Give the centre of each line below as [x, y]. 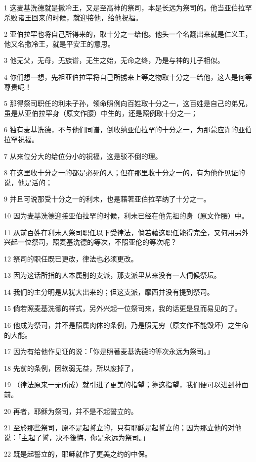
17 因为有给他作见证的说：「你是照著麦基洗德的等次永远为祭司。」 [109, 351]
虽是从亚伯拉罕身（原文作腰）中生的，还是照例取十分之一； [101, 113]
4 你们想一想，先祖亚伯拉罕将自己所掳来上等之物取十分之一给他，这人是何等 [128, 77]
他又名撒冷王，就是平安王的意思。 [59, 43]
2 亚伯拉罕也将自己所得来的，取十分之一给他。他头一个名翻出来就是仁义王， [128, 34]
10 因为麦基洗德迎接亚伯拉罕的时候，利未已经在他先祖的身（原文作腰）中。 [126, 215]
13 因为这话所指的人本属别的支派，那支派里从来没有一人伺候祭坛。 [112, 275]
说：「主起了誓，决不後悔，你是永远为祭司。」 [77, 437]
